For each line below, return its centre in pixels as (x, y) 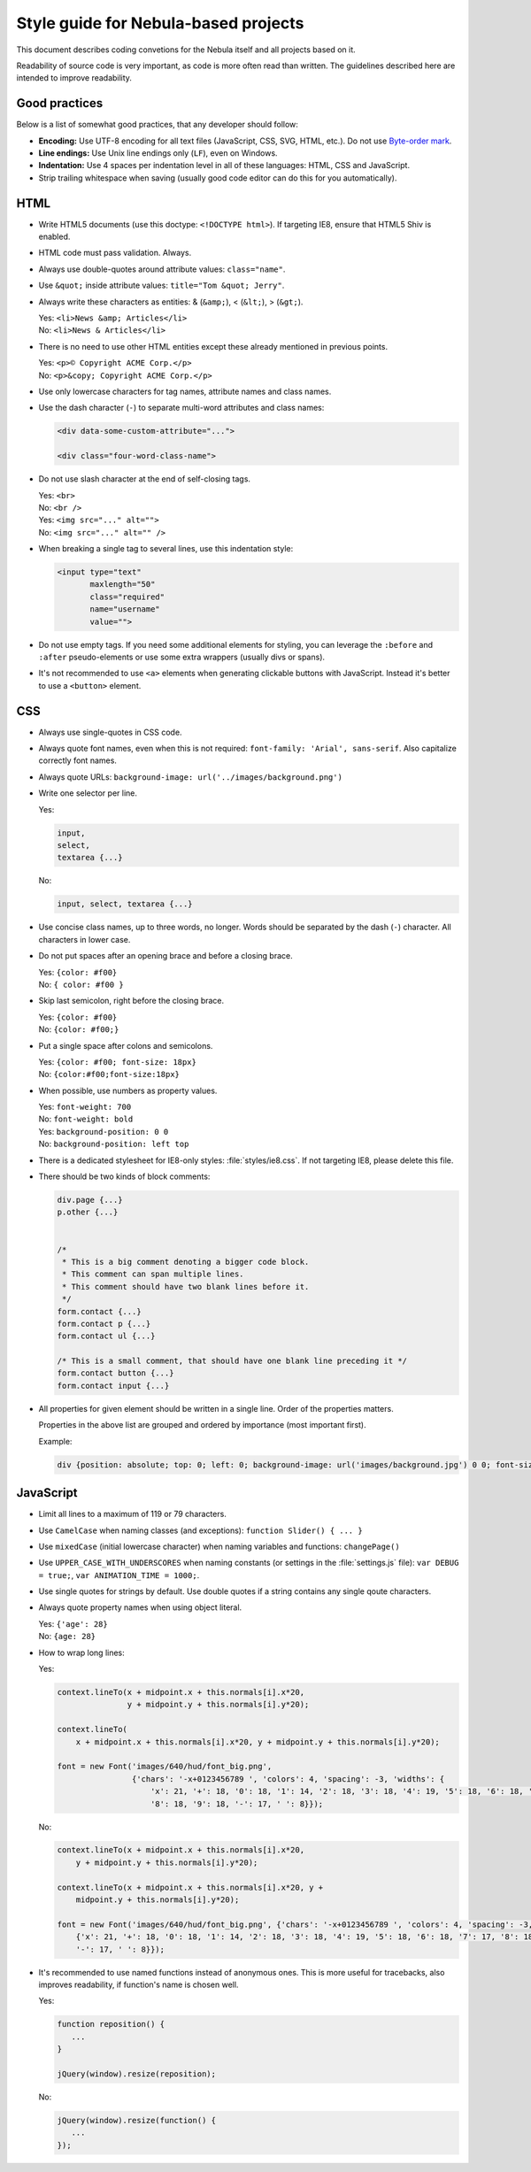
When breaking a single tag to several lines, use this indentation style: (166, 549)
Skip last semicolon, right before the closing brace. (131, 1001)
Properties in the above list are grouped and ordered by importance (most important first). (202, 1425)
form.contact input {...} (113, 1386)
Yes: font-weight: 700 (85, 1107)
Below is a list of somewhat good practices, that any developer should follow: (157, 125)
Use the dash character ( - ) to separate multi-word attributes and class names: (181, 408)
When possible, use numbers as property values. (128, 1090)
